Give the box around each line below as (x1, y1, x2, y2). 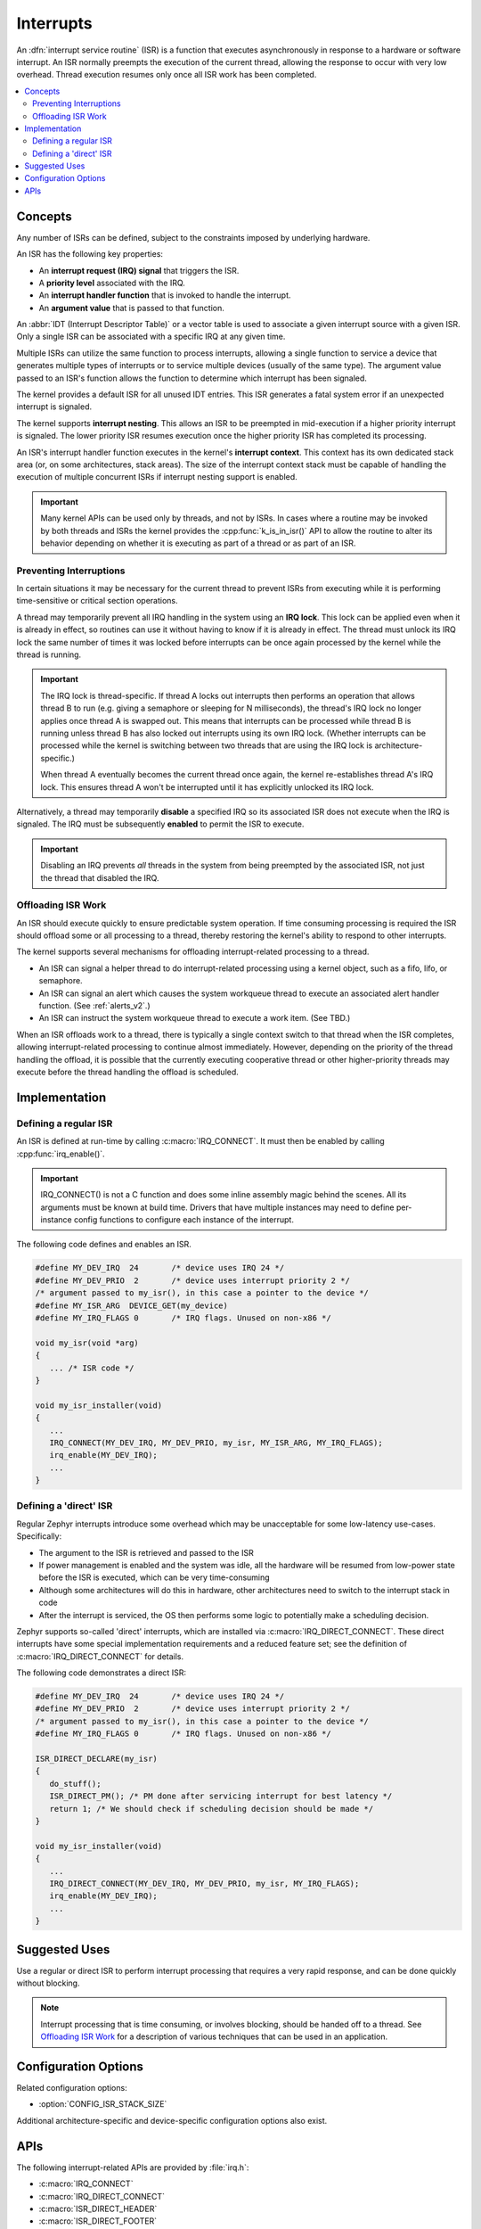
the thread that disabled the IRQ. (40, 872, 159, 883)
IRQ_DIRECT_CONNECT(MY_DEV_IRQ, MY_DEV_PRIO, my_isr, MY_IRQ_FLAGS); (49, 1878, 360, 1888)
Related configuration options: (16, 2083, 128, 2093)
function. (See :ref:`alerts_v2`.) (38, 1000, 151, 1011)
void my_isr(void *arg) (35, 1337, 140, 1348)
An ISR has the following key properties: (16, 249, 164, 259)
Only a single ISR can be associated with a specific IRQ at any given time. (16, 331, 286, 342)
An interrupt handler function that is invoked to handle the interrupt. (38, 290, 291, 300)
